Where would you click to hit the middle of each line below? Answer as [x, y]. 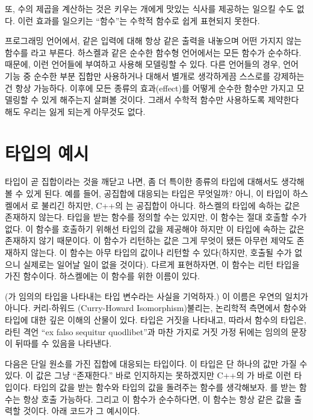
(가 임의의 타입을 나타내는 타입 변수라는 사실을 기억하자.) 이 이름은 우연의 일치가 [156, 296]
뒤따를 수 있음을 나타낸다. [64, 343]
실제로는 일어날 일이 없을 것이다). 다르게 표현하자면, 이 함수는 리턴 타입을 [161, 264]
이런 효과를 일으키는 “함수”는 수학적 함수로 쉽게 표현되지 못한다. [139, 20]
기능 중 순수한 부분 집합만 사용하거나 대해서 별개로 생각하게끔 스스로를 [138, 76]
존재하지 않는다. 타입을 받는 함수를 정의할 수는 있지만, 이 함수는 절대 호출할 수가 [156, 217]
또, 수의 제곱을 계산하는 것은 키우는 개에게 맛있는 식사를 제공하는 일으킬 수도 [150, 8]
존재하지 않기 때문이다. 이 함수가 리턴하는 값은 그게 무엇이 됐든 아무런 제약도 [150, 240]
